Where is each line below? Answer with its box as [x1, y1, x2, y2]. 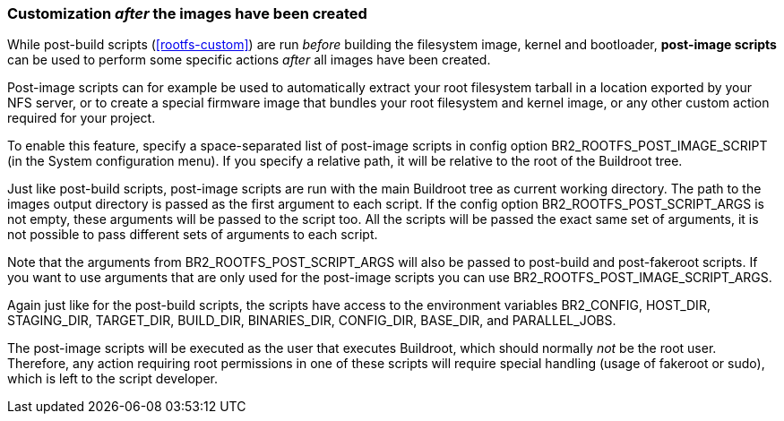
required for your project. [7, 110, 156, 126]
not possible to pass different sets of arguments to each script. [7, 227, 378, 243]
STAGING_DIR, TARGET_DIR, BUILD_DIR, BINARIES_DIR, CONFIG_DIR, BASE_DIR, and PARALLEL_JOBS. [7, 313, 616, 329]
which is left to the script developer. [7, 371, 219, 387]
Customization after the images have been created [7, 4, 367, 22]
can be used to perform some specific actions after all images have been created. [7, 52, 491, 68]
